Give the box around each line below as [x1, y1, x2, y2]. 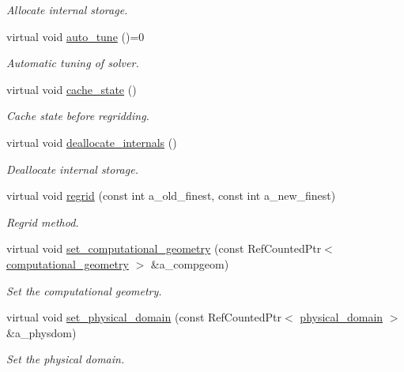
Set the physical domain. [6, 351, 125, 367]
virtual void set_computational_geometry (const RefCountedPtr [6, 240, 322, 257]
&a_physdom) [6, 324, 77, 340]
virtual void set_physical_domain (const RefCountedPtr [6, 309, 282, 325]
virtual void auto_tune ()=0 [6, 28, 145, 44]
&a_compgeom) [150, 255, 229, 272]
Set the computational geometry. [6, 282, 162, 299]
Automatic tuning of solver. [6, 54, 139, 71]
